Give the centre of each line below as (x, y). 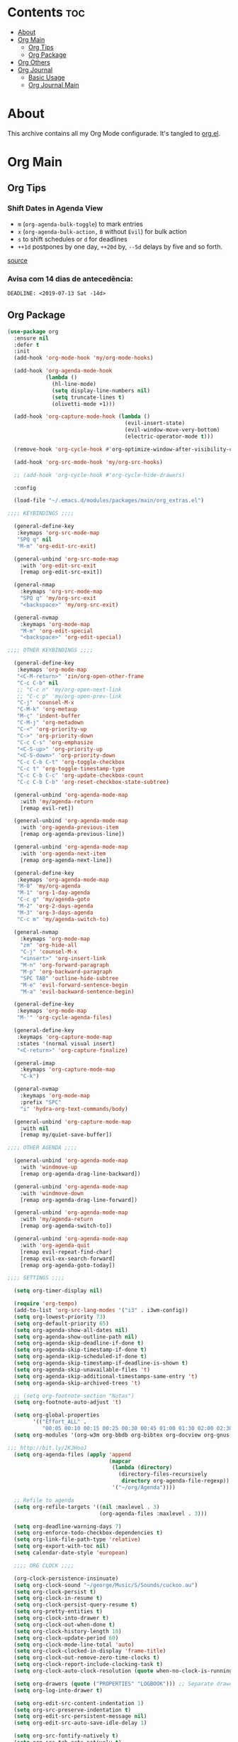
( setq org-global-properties (57, 1415)
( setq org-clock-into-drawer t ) (62, 1618)
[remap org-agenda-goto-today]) (68, 1265)
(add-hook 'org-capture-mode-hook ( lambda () (82, 416)
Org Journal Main (53, 85)
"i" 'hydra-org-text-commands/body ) (74, 1109)
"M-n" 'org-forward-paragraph (65, 965)
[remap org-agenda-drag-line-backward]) (80, 1173)
